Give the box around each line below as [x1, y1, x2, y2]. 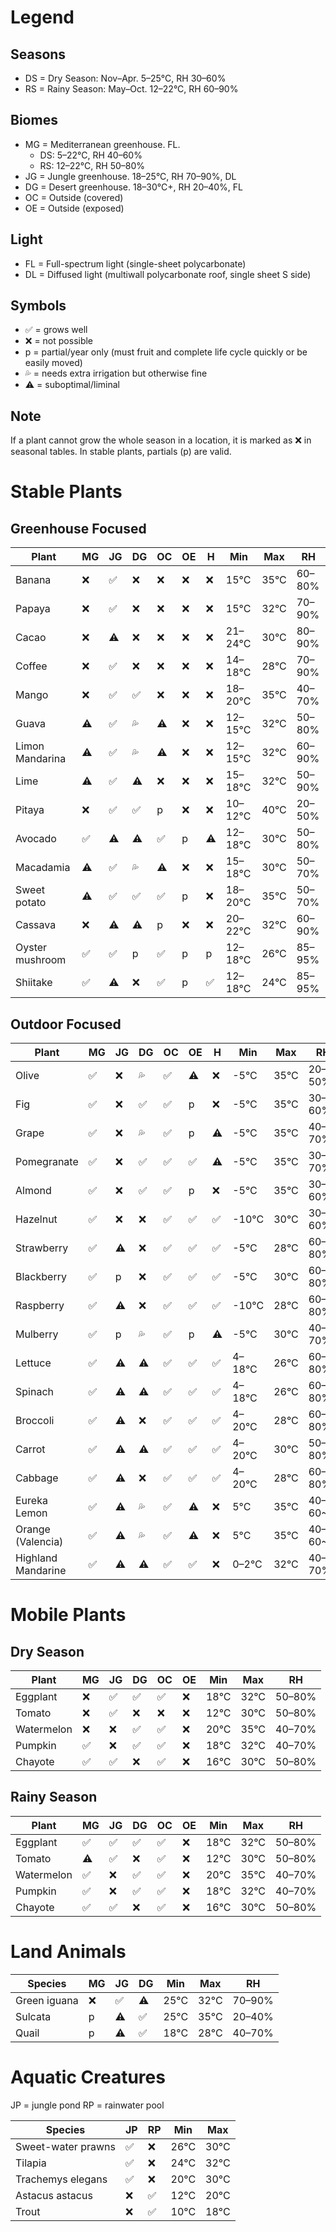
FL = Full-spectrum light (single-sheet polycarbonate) [24, 257, 247, 270]
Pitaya [15, 803, 45, 817]
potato [15, 896, 47, 910]
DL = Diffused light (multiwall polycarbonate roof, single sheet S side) [24, 268, 312, 280]
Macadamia [15, 861, 71, 875]
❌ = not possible [24, 335, 94, 347]
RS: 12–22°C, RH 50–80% [39, 159, 146, 171]
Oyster [15, 941, 48, 955]
